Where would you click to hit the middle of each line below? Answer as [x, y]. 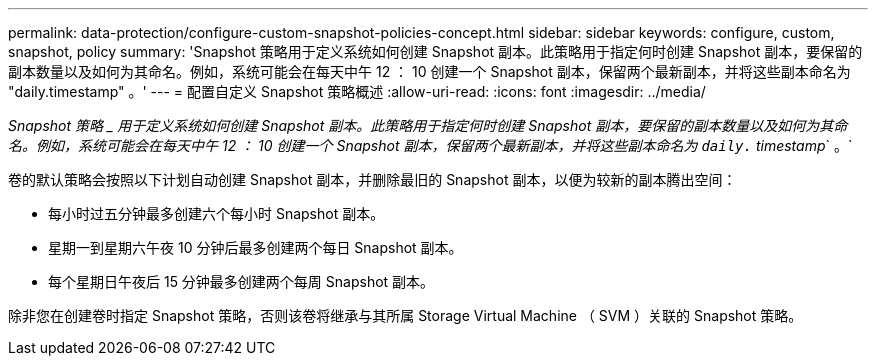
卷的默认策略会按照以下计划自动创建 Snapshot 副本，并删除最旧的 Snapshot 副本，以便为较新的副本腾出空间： [372, 179]
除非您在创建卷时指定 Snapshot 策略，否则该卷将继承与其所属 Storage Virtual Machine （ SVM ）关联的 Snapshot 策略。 [405, 315]
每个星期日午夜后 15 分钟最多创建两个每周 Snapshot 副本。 [241, 281]
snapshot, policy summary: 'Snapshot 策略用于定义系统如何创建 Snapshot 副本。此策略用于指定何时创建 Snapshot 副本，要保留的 [435, 51]
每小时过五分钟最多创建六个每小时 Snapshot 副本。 [216, 213]
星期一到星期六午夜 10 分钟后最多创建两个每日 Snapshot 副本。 [255, 247]
